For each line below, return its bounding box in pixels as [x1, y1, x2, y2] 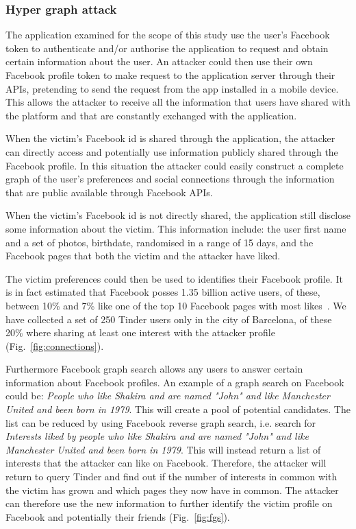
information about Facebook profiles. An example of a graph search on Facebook [5, 375, 344, 389]
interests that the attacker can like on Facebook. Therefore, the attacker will [5, 456, 327, 470]
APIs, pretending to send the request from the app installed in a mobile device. [5, 81, 339, 95]
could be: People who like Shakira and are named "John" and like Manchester [5, 388, 330, 403]
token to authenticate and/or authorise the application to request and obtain [5, 40, 329, 55]
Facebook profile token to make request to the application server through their [5, 68, 335, 82]
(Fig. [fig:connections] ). [5, 338, 104, 353]
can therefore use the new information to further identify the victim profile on [5, 496, 333, 510]
